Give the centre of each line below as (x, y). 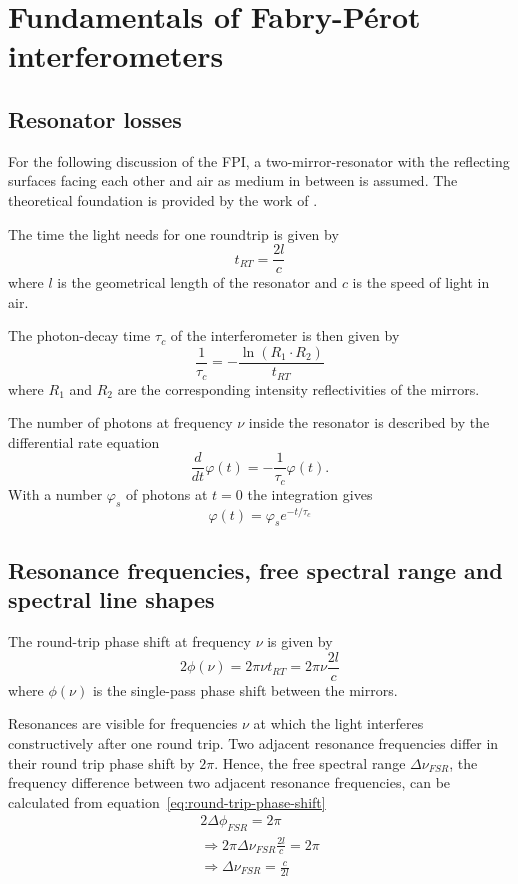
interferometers (116, 55)
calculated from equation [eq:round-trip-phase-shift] (167, 801)
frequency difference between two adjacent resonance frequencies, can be (229, 782)
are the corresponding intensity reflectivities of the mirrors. (298, 388)
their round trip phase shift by (101, 762)
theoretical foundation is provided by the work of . (163, 199)
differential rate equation (84, 441)
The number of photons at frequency (120, 422)
